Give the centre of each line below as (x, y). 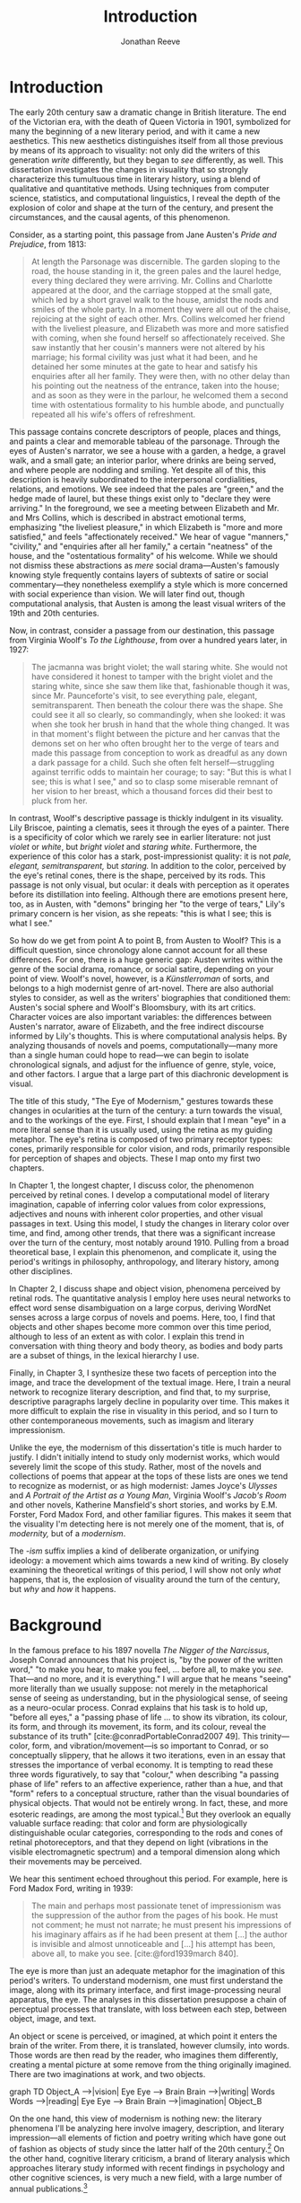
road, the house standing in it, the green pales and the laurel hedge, (156, 270)
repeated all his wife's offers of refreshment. (113, 414)
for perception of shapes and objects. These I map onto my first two (135, 1158)
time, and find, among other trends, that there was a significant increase (142, 1233)
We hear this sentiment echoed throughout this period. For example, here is (149, 1879)
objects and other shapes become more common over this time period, (140, 1326)
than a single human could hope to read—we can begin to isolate (129, 1055)
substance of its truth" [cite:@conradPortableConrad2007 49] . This (134, 1736)
